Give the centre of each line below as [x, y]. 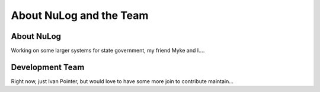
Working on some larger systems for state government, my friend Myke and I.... [108, 51]
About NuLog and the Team [80, 15]
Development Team [48, 67]
